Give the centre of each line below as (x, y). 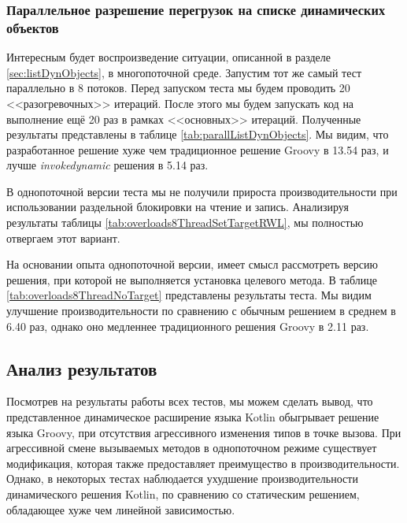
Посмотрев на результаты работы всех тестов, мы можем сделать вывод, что (190, 401)
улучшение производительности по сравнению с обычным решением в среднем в (201, 311)
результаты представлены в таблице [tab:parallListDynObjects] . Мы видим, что (198, 134)
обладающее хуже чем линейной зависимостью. (121, 509)
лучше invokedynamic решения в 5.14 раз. (107, 165)
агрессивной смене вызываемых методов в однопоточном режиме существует (192, 448)
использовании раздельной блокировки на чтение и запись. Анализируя (178, 207)
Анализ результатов (82, 368)
